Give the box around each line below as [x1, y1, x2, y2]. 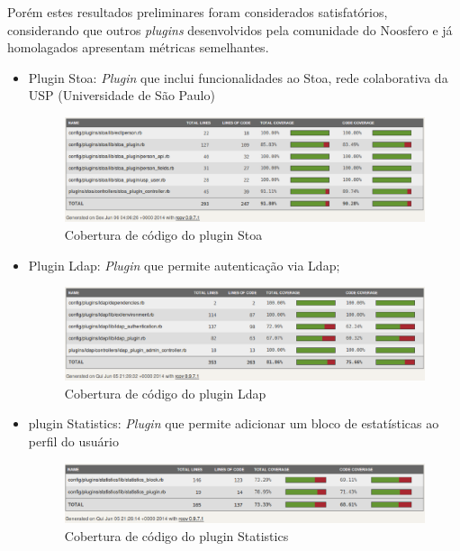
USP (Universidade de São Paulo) [28, 86, 215, 105]
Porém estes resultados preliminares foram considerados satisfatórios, [7, 3, 388, 21]
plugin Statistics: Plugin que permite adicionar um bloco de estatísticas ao [28, 414, 439, 433]
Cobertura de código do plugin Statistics [64, 526, 289, 545]
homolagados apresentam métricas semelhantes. [7, 38, 269, 57]
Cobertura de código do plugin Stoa [64, 225, 263, 244]
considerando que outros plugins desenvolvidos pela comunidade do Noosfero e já [7, 20, 453, 39]
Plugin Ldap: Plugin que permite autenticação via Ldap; [28, 255, 340, 274]
